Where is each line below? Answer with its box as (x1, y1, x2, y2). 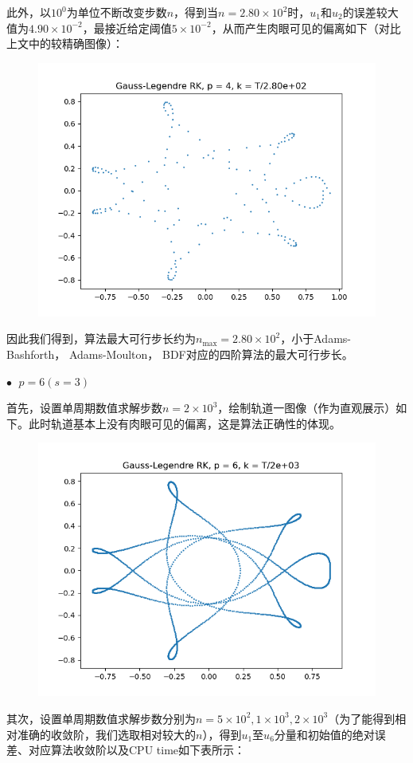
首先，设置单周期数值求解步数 (6, 399, 162, 416)
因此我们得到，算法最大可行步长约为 (6, 330, 196, 347)
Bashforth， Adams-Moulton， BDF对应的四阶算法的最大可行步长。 (6, 345, 353, 362)
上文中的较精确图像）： (6, 35, 123, 52)
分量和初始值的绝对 (274, 726, 375, 742)
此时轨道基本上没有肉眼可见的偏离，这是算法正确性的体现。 (28, 415, 341, 431)
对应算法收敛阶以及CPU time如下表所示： (28, 741, 246, 758)
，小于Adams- (280, 330, 351, 347)
